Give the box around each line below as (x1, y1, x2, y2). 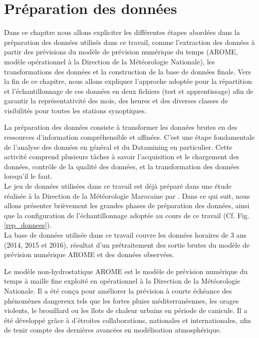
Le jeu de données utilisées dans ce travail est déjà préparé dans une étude (4, 181, 232, 191)
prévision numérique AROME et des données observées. (4, 249, 174, 260)
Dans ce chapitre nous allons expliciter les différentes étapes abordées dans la (4, 27, 240, 37)
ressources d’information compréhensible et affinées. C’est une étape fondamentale (4, 132, 255, 142)
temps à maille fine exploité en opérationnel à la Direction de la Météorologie (4, 276, 241, 286)
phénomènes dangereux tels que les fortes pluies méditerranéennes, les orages (4, 295, 239, 306)
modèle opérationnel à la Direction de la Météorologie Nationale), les (4, 56, 215, 66)
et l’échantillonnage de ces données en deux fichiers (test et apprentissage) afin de (4, 85, 254, 96)
